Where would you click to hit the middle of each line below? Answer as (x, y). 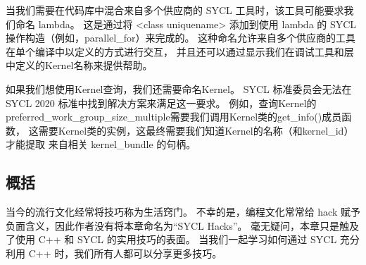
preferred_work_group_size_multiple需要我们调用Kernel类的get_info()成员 (174, 117)
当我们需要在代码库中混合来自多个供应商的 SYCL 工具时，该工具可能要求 (175, 10)
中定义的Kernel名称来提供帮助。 (79, 65)
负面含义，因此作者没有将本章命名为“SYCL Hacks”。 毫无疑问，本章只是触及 (182, 225)
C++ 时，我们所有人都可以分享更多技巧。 (125, 253)
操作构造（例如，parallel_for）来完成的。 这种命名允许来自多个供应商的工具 (181, 38)
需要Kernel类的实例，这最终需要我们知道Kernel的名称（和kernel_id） (196, 130)
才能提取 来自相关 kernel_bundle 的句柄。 (101, 144)
